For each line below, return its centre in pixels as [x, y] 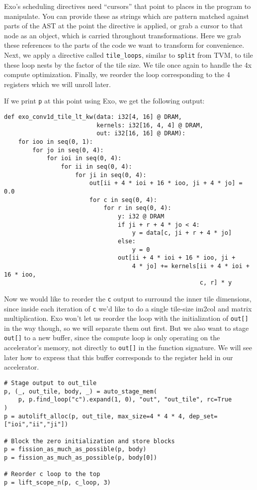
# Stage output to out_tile [50, 383]
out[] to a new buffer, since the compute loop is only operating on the [112, 338]
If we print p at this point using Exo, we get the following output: [104, 101]
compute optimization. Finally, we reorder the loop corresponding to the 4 [117, 74]
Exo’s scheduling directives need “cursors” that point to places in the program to [128, 6]
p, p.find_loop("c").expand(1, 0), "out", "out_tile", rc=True [125, 400]
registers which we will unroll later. [57, 84]
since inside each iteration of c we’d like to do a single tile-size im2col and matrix [128, 308]
